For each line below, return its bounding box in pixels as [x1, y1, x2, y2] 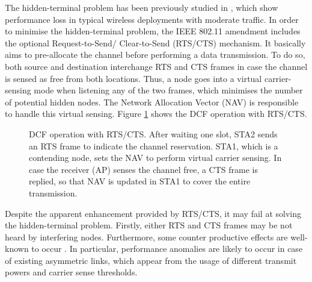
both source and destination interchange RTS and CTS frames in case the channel [5, 60, 308, 72]
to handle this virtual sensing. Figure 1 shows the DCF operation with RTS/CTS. [5, 107, 307, 120]
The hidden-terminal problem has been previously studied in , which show [5, 1, 278, 13]
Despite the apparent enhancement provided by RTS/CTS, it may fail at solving [5, 207, 301, 219]
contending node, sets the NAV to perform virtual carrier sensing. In [29, 151, 282, 164]
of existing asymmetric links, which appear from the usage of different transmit [5, 254, 297, 266]
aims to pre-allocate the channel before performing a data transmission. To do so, [5, 48, 305, 61]
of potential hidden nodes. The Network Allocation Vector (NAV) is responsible [5, 95, 299, 108]
